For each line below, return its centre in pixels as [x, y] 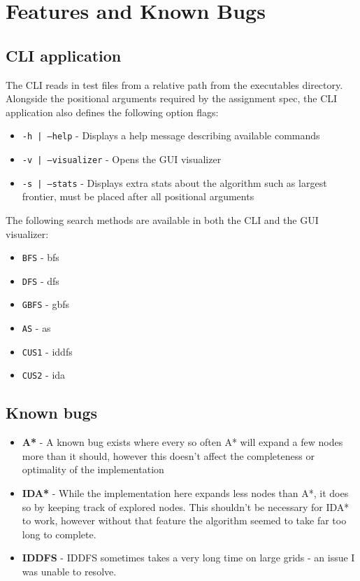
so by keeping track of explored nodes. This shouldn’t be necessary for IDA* [186, 506]
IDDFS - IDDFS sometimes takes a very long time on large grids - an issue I [188, 558]
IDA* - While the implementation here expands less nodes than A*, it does [185, 493]
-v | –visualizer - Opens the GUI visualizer [122, 159]
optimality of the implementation [93, 469]
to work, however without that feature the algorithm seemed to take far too [184, 520]
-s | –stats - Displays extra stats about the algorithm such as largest [174, 182]
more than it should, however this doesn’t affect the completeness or [168, 455]
